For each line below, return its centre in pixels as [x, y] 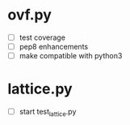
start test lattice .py [48, 113]
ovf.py [29, 15]
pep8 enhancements [54, 47]
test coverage [42, 37]
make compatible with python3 [71, 56]
